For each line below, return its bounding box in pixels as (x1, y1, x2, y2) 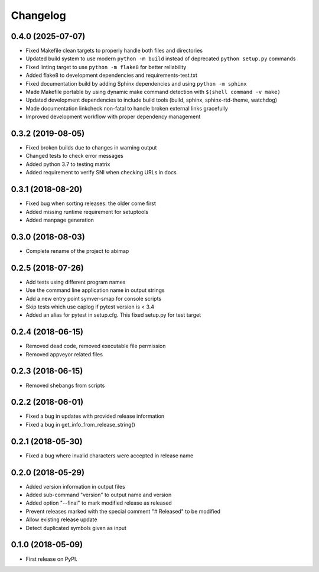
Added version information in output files (25, 483, 125, 490)
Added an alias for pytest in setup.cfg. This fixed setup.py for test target (25, 311, 201, 318)
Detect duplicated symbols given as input (25, 524, 127, 531)
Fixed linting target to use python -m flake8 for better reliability (25, 63, 187, 70)
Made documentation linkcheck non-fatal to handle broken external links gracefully (25, 105, 229, 112)
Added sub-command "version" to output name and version (25, 491, 172, 499)
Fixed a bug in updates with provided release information (25, 412, 165, 420)
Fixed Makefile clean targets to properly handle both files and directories (25, 47, 203, 54)
